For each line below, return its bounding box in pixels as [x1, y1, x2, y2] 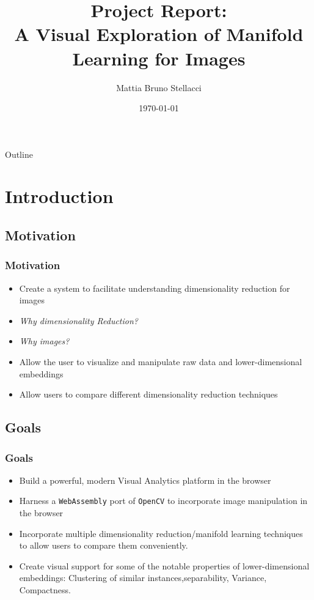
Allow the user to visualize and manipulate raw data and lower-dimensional [19, 355, 302, 368]
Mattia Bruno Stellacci [116, 81, 202, 94]
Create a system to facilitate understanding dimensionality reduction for [19, 281, 290, 294]
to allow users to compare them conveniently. [19, 539, 188, 552]
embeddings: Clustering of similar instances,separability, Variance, [19, 571, 267, 584]
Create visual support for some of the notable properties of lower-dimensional [19, 559, 310, 572]
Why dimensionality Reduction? [19, 314, 138, 327]
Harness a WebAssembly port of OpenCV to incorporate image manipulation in [19, 494, 308, 507]
